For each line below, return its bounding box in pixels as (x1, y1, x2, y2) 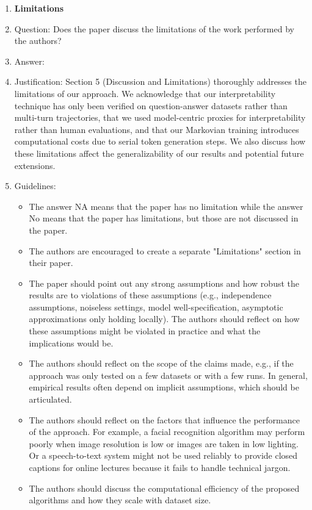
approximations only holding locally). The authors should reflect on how (29, 312, 300, 325)
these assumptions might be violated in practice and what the (29, 325, 261, 337)
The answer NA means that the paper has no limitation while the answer (29, 199, 303, 212)
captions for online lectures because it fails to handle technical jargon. (29, 461, 291, 473)
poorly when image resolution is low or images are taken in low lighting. (29, 437, 299, 450)
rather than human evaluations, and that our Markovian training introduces (14, 123, 299, 135)
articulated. (29, 393, 72, 406)
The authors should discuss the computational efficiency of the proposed (29, 481, 300, 494)
